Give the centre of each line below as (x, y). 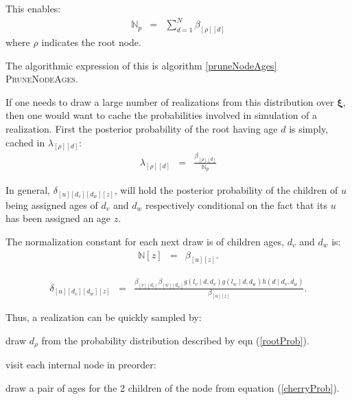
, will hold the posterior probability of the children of (226, 190)
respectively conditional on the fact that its (236, 204)
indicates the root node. (91, 42)
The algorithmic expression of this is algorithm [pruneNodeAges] (141, 65)
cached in (25, 142)
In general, (28, 190)
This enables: (33, 8)
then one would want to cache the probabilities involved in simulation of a (162, 115)
